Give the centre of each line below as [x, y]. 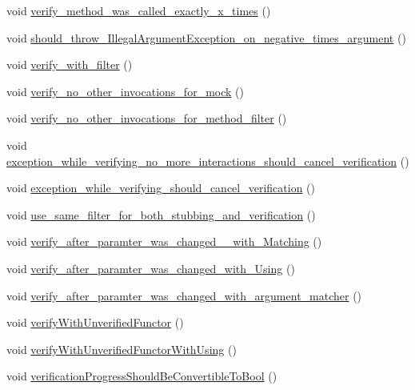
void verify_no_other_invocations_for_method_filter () [147, 118]
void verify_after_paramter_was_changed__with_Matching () [164, 241]
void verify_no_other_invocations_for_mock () [125, 91]
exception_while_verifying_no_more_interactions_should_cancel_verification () [208, 161]
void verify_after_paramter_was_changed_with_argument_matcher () [184, 295]
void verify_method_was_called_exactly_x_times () [139, 10]
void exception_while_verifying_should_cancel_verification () [161, 188]
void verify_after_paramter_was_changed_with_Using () [151, 268]
